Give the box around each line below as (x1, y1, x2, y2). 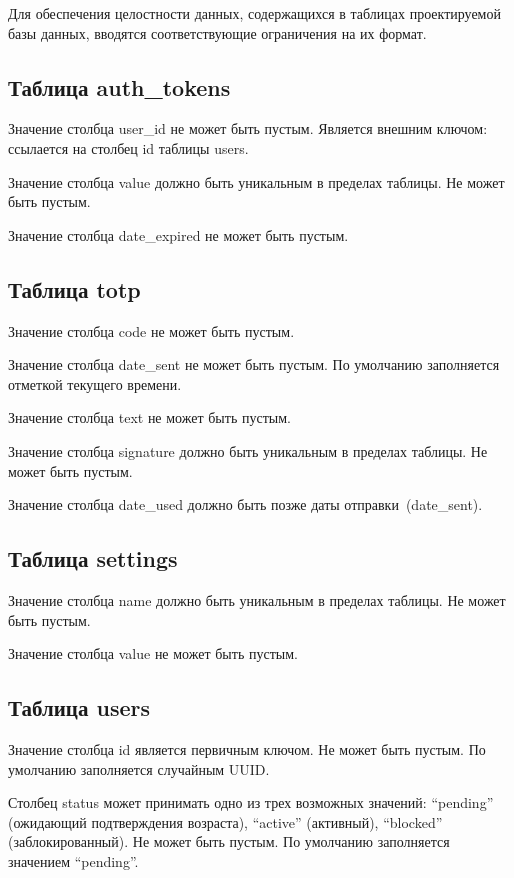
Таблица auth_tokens (8, 71, 231, 102)
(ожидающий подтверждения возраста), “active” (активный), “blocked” (8, 811, 443, 832)
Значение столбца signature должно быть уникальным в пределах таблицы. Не (8, 440, 488, 461)
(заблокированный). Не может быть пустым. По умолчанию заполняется (8, 831, 450, 852)
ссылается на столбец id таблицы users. (8, 137, 249, 158)
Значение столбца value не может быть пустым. (8, 643, 298, 664)
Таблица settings (8, 543, 178, 574)
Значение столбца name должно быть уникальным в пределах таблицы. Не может (8, 589, 506, 610)
